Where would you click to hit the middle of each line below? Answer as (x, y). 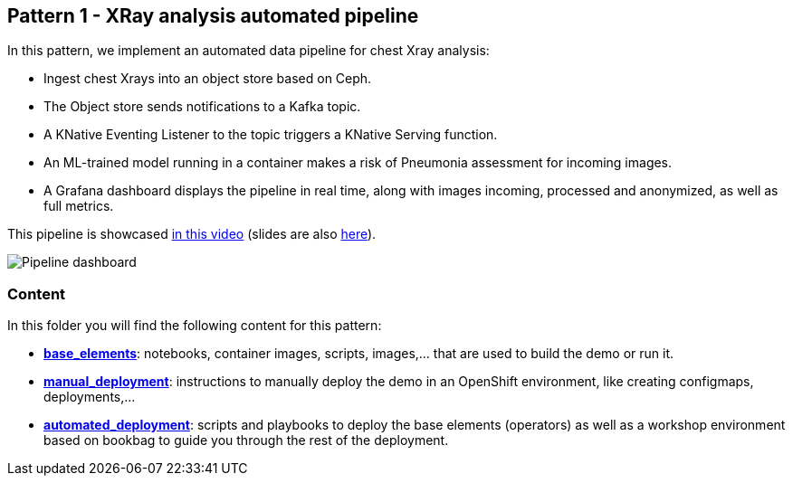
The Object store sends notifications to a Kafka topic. (202, 107)
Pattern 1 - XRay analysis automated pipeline (213, 16)
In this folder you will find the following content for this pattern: (195, 326)
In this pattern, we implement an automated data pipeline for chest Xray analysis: (248, 51)
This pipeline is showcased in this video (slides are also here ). (192, 234)
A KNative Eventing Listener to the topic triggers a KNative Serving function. (271, 135)
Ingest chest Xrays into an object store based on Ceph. (208, 79)
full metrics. (79, 206)
